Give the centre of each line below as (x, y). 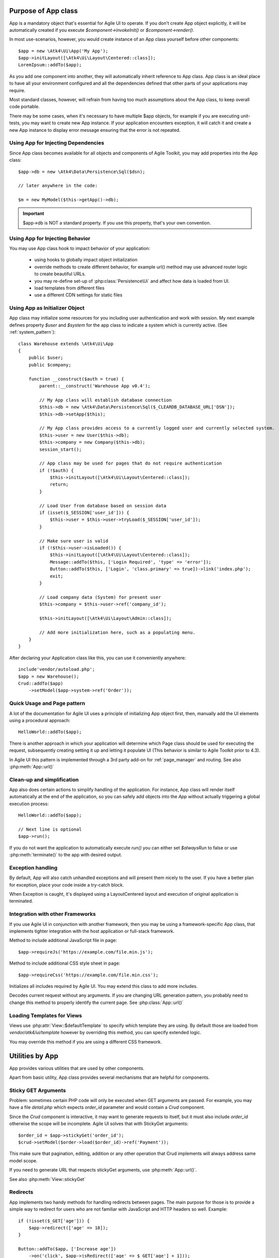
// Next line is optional (50, 829)
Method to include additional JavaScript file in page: (63, 940)
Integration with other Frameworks (53, 914)
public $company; (50, 365)
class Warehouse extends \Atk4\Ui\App (66, 344)
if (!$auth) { (57, 470)
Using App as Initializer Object (47, 308)
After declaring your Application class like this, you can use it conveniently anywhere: (98, 658)
